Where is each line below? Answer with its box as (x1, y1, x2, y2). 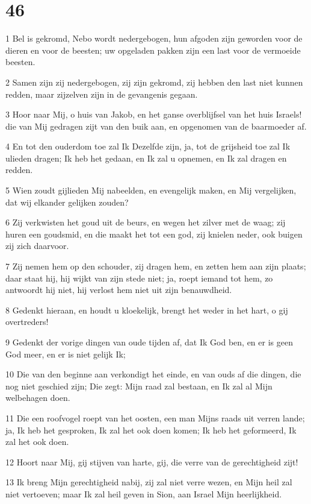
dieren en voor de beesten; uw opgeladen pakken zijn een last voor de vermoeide (5, 43, 301, 56)
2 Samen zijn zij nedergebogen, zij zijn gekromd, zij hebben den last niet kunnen (5, 75, 303, 88)
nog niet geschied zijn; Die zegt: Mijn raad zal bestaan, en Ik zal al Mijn (5, 379, 273, 392)
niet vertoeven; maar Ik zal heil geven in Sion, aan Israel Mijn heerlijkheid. (5, 487, 282, 500)
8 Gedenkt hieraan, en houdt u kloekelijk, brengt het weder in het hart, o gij (5, 303, 288, 316)
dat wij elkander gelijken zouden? (5, 195, 129, 208)
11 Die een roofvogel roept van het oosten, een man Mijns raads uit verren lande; (5, 411, 305, 424)
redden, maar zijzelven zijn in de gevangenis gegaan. (5, 87, 198, 100)
